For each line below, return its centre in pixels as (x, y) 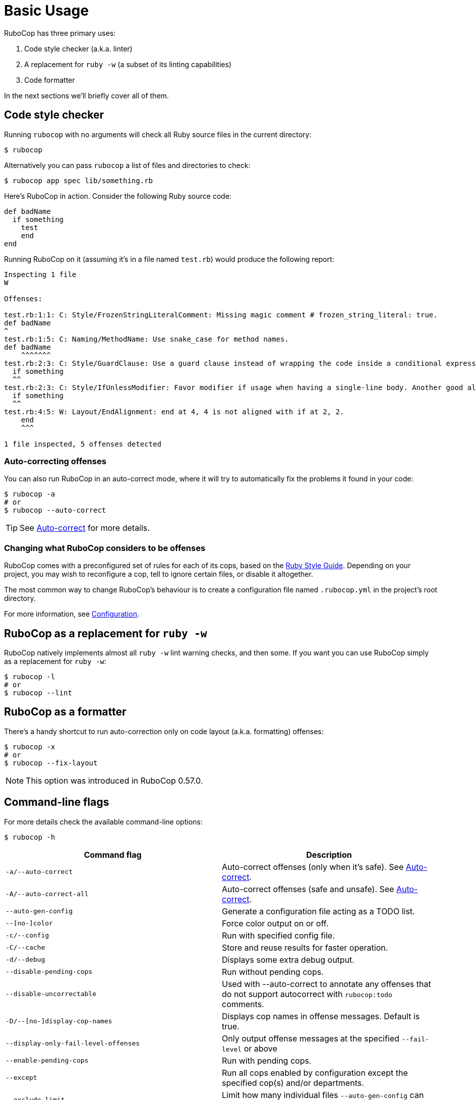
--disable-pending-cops (49, 972)
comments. (243, 1004)
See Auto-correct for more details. (85, 528)
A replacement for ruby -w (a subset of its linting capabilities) (128, 64)
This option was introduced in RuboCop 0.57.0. (114, 780)
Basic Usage (46, 11)
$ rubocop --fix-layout (51, 763)
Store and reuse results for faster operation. (305, 947)
